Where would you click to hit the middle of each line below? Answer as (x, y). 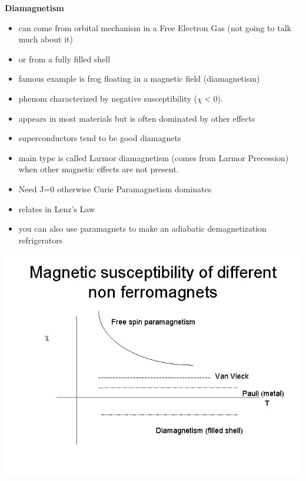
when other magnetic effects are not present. (99, 169)
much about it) (46, 39)
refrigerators (41, 240)
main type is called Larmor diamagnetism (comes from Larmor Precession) (154, 157)
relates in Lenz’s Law (57, 208)
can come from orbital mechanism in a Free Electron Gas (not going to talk (155, 27)
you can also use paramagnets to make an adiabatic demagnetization (142, 228)
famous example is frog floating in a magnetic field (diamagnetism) (139, 79)
